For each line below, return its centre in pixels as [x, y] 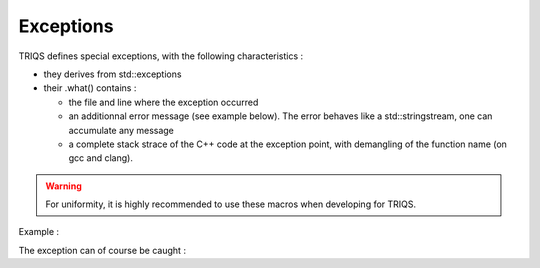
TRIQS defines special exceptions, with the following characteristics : [161, 56]
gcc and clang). [101, 158]
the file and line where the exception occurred [163, 102]
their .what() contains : [90, 88]
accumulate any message [121, 130]
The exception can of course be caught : [102, 250]
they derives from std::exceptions [112, 74]
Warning [63, 186]
